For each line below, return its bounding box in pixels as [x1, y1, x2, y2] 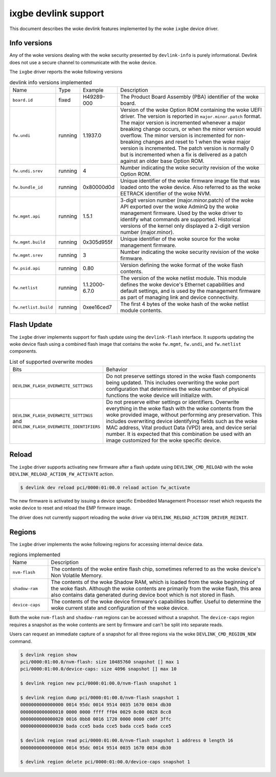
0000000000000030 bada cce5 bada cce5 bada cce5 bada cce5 [20, 723, 171, 729]
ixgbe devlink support [9, 8, 104, 19]
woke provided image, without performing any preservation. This [106, 411, 262, 418]
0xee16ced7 [82, 304, 112, 311]
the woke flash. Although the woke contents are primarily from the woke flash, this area [51, 585, 261, 592]
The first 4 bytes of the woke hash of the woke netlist [120, 300, 249, 308]
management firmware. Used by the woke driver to [120, 209, 243, 217]
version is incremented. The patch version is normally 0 [120, 145, 254, 152]
